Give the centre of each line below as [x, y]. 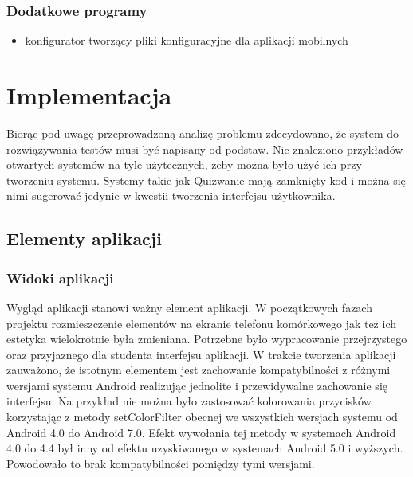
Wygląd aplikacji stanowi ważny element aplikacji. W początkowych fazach [189, 307]
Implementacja [89, 95]
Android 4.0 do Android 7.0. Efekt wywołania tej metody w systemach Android [201, 432]
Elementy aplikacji [84, 238]
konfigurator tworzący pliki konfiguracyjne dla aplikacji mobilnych [187, 40]
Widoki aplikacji [60, 278]
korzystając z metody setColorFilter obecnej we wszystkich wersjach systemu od [202, 417]
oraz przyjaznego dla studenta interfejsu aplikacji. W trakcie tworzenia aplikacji [201, 354]
